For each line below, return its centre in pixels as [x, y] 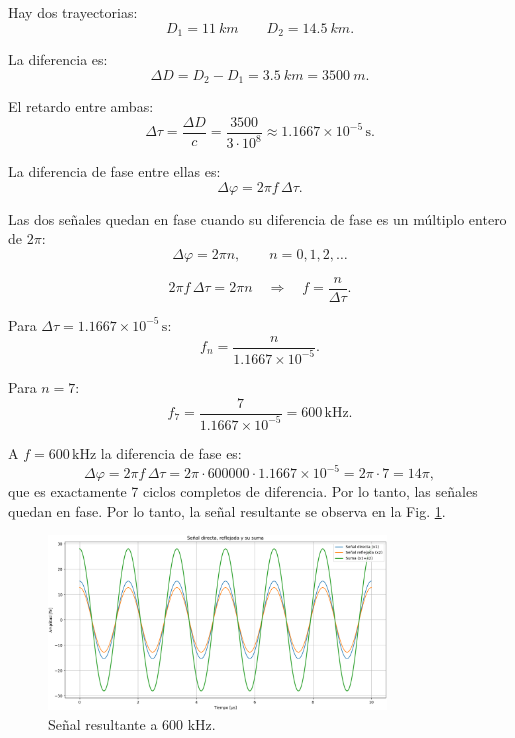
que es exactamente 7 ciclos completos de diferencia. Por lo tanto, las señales [243, 491]
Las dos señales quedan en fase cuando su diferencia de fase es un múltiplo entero [257, 218]
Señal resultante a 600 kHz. [132, 724]
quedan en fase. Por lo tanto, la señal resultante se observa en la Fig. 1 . [227, 510]
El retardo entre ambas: [81, 106]
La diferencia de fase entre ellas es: [114, 171]
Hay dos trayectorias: [73, 12]
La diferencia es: [58, 59]
